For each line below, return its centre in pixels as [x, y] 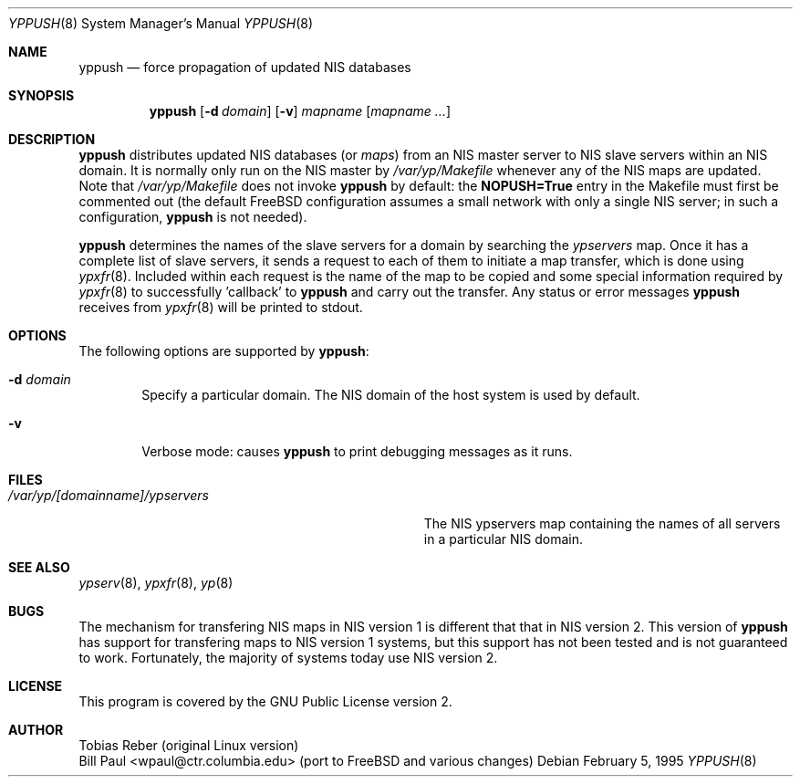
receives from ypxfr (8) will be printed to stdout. [221, 307]
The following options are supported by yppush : [224, 351]
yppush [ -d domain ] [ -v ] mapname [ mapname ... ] [300, 111]
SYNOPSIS [42, 95]
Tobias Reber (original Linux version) [189, 745]
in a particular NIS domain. [503, 539]
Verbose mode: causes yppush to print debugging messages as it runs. [357, 451]
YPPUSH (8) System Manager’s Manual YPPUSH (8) [161, 23]
